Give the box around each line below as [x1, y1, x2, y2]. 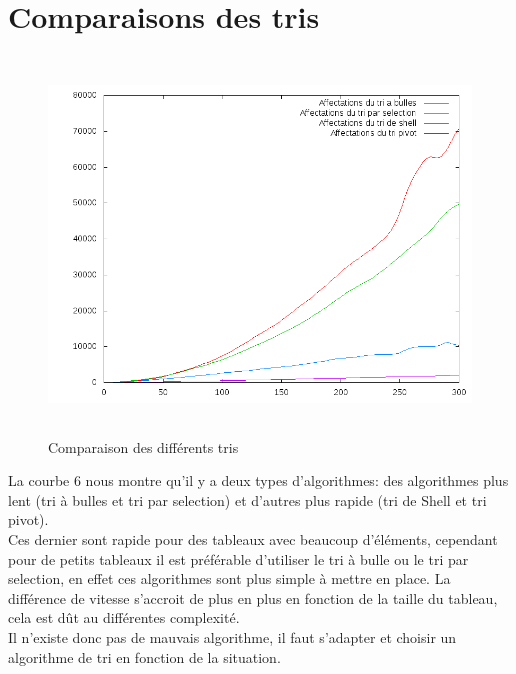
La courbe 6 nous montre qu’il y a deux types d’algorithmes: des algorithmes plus [8, 470, 509, 491]
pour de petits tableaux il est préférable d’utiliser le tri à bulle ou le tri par [8, 548, 469, 569]
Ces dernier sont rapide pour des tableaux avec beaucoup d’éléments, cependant [8, 529, 498, 550]
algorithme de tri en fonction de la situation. [8, 646, 281, 667]
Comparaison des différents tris [48, 436, 239, 457]
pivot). [8, 509, 49, 530]
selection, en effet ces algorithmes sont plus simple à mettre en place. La [8, 568, 451, 589]
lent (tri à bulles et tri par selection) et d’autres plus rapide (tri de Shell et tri [8, 489, 487, 510]
